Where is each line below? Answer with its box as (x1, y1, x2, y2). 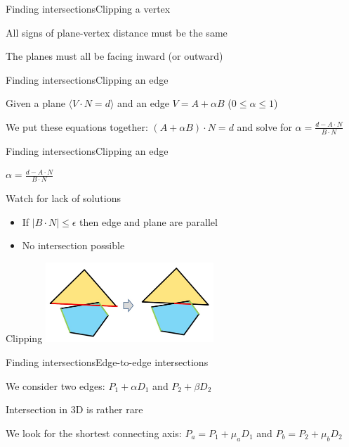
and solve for (237, 119, 292, 134)
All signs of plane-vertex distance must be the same (6, 25, 228, 39)
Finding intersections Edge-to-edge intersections (6, 354, 209, 369)
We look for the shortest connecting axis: (6, 425, 182, 440)
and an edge (117, 96, 169, 111)
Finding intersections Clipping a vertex (6, 1, 171, 15)
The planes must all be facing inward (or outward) (6, 49, 223, 63)
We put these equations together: (6, 119, 148, 134)
